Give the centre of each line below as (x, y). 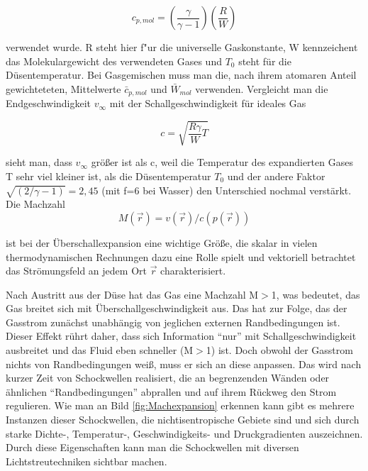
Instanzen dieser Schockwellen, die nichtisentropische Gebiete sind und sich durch (183, 420)
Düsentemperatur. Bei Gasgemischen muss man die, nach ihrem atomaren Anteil (181, 75)
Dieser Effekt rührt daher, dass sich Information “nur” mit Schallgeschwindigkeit (181, 336)
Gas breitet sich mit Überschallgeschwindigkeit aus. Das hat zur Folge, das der (177, 308)
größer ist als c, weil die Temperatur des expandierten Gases (222, 162)
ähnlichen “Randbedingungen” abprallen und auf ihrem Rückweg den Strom (171, 391)
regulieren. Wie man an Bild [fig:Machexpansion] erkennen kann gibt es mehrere (180, 405)
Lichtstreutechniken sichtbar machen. (87, 461)
